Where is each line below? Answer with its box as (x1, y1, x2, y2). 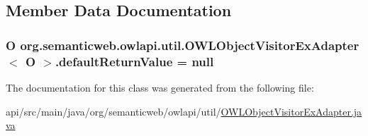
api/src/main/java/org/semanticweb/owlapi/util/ (6, 104, 221, 118)
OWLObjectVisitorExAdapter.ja (221, 104, 362, 118)
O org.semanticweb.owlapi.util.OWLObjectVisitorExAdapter (6, 36, 359, 54)
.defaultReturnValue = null (55, 52, 214, 70)
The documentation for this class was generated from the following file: (6, 80, 314, 94)
